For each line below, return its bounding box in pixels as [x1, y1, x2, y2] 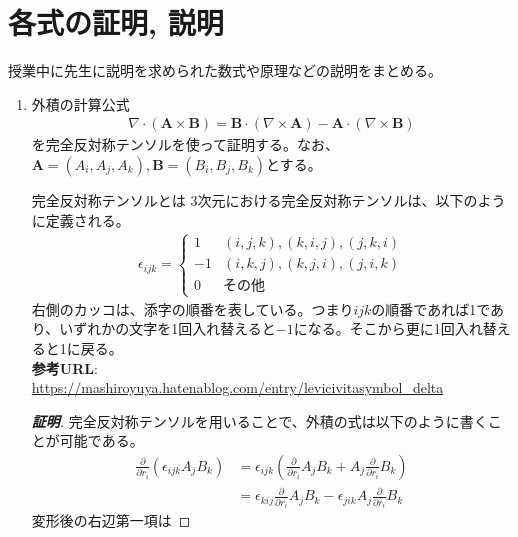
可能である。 [59, 430, 144, 451]
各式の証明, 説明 [8, 2, 224, 43]
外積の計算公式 [31, 93, 130, 114]
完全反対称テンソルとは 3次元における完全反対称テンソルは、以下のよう [31, 189, 506, 210]
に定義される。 [31, 209, 130, 230]
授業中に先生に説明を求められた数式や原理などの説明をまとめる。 [8, 60, 442, 81]
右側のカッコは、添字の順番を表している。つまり [31, 298, 354, 319]
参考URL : [31, 357, 98, 378]
